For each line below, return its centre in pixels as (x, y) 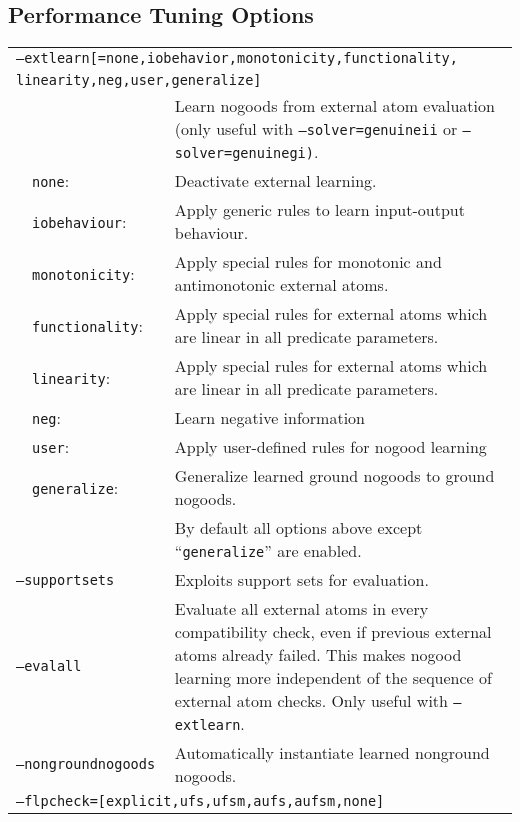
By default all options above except (298, 528)
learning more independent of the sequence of (333, 678)
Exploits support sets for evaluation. (301, 580)
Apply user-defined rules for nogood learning (330, 447)
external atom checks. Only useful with (311, 701)
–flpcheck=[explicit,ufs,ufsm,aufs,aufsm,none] (200, 801)
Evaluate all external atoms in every (301, 609)
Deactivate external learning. (275, 181)
